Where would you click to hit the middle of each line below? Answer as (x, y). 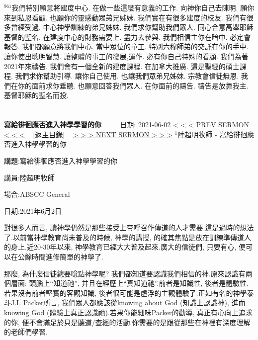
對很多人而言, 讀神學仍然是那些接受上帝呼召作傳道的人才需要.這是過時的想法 (129, 227)
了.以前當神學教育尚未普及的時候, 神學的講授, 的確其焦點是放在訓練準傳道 (124, 237)
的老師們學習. (26, 332)
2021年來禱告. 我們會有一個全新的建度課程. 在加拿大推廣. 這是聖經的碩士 (122, 66)
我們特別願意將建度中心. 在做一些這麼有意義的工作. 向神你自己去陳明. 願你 (133, 7)
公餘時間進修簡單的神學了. (60, 257)
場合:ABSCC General (37, 194)
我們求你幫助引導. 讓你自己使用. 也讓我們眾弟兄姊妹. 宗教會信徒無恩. (127, 76)
